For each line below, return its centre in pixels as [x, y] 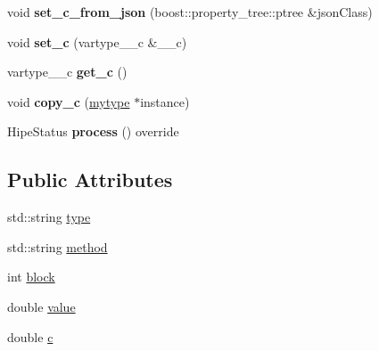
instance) [165, 101]
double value [41, 306]
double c [30, 336]
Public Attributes [90, 180]
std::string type [49, 217]
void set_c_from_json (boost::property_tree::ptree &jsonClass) [190, 12]
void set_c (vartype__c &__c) [97, 41]
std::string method [58, 246]
